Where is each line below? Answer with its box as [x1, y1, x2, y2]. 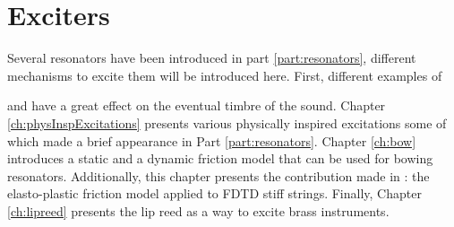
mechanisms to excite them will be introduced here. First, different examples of [7, 65, 442, 84]
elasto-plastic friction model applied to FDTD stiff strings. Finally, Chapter [7, 184, 422, 203]
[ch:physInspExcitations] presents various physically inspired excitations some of [7, 113, 447, 132]
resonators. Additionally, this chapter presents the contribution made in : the [7, 166, 430, 185]
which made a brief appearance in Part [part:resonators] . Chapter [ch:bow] [7, 131, 416, 150]
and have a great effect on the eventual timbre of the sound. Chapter [7, 96, 386, 115]
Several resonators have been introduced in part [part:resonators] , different [7, 48, 416, 67]
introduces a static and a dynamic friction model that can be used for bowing [7, 149, 433, 168]
